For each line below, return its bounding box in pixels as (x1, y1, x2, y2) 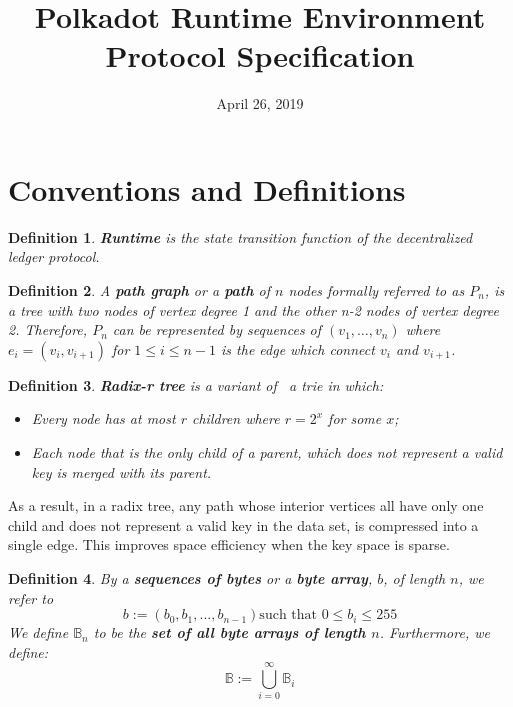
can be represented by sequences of (112, 319, 322, 340)
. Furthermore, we (379, 622, 490, 643)
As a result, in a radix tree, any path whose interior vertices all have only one (8, 495, 484, 516)
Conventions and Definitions (8, 168, 406, 209)
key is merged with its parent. (31, 461, 212, 482)
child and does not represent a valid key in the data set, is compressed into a (8, 514, 479, 535)
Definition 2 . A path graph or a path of (8, 280, 270, 301)
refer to (8, 587, 54, 608)
